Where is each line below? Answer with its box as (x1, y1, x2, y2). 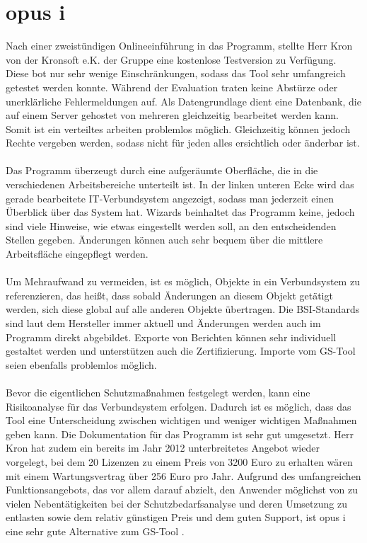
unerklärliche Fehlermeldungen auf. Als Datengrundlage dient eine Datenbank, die (6, 93, 361, 108)
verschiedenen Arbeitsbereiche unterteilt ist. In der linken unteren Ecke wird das (6, 177, 354, 192)
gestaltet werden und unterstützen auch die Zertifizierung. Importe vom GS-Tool (6, 343, 356, 358)
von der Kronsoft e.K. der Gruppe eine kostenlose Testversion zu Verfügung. (6, 52, 337, 67)
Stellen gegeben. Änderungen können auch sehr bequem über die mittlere (6, 232, 323, 247)
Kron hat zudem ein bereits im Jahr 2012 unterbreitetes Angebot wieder (6, 440, 320, 455)
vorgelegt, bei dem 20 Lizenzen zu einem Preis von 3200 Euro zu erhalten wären (6, 454, 353, 469)
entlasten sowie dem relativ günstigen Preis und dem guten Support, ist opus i (6, 510, 346, 525)
